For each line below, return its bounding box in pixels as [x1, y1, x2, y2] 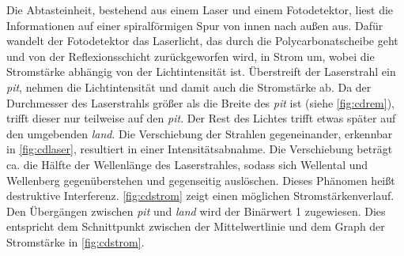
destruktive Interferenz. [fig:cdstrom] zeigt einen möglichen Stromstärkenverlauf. [6, 187, 395, 204]
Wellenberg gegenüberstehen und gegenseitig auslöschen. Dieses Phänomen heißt [6, 171, 395, 188]
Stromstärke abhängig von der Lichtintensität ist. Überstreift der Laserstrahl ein [6, 63, 396, 80]
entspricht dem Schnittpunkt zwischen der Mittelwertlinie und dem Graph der [6, 218, 385, 235]
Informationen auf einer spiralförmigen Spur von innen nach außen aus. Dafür [6, 17, 383, 33]
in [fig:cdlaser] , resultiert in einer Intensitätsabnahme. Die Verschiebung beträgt [6, 141, 393, 157]
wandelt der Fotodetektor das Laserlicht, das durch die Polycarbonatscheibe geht [6, 32, 398, 49]
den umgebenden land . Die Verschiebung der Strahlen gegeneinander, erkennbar [6, 125, 393, 141]
